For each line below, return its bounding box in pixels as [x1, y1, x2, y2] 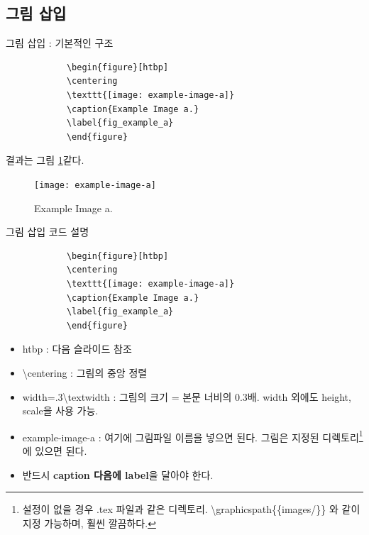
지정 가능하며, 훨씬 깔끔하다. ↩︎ [22, 515, 156, 530]
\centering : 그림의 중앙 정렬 [22, 365, 148, 380]
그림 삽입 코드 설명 [6, 224, 89, 239]
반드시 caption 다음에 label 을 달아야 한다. [22, 467, 214, 482]
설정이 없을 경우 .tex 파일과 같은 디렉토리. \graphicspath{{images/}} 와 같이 [22, 502, 360, 517]
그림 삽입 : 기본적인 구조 [6, 35, 114, 50]
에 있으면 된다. [22, 443, 87, 458]
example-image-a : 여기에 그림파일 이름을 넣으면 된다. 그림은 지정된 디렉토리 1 [22, 427, 363, 444]
